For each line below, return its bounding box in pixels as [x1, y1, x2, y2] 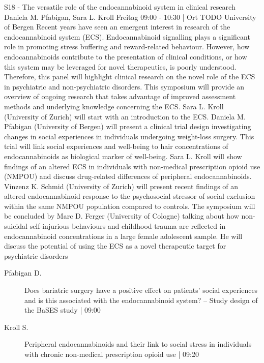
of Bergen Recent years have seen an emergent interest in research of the [4, 21, 230, 32]
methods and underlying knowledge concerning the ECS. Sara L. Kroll [4, 101, 224, 111]
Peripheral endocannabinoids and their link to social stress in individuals [24, 339, 252, 349]
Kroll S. [4, 321, 28, 332]
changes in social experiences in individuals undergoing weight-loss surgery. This [4, 131, 254, 141]
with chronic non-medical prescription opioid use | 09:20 [24, 349, 199, 359]
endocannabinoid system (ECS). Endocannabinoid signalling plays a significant [4, 31, 250, 42]
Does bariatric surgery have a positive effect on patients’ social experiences [24, 285, 258, 295]
